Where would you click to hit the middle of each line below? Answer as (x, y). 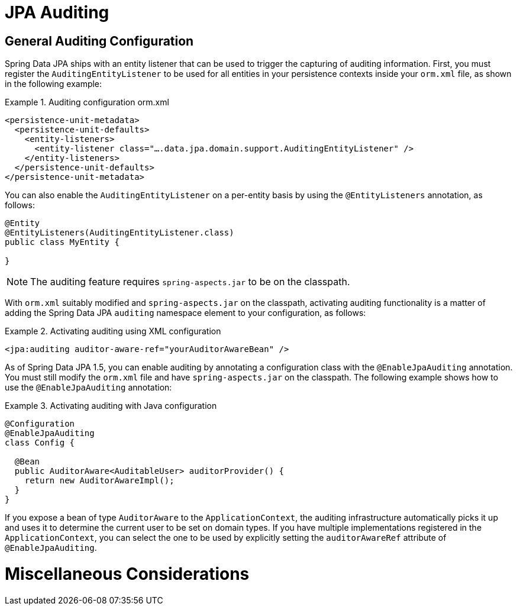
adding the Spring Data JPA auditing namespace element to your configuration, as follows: (185, 313)
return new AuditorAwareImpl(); (99, 481)
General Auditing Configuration (99, 41)
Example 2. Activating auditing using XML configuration (113, 331)
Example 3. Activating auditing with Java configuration (111, 406)
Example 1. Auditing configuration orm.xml (87, 102)
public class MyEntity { (62, 242)
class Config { (40, 443)
